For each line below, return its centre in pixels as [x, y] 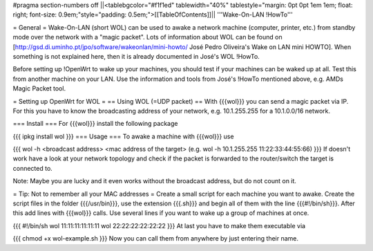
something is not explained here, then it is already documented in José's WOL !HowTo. [136, 56]
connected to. [33, 168]
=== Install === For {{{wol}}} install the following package [95, 124]
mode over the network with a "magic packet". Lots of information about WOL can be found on [147, 37]
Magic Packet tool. [39, 89]
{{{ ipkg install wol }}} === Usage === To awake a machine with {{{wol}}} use [123, 136]
